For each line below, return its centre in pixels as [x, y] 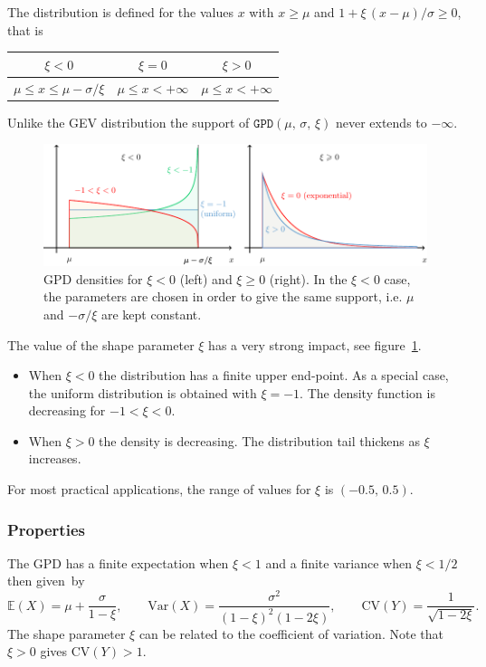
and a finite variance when [338, 562]
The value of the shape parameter [101, 344]
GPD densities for [93, 278]
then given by [46, 581]
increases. [55, 458]
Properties [46, 529]
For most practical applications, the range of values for [159, 489]
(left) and [206, 278]
